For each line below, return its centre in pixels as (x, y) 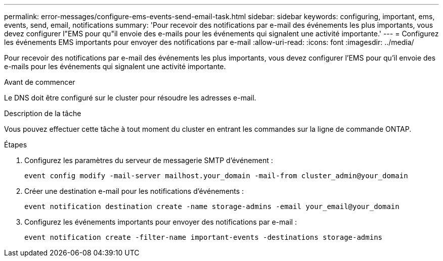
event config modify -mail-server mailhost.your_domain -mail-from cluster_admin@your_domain (216, 176)
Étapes (16, 145)
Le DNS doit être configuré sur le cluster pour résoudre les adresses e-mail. (130, 98)
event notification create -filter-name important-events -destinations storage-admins (204, 237)
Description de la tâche (43, 113)
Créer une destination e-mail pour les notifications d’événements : (134, 191)
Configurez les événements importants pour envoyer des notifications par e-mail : (161, 222)
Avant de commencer (40, 82)
